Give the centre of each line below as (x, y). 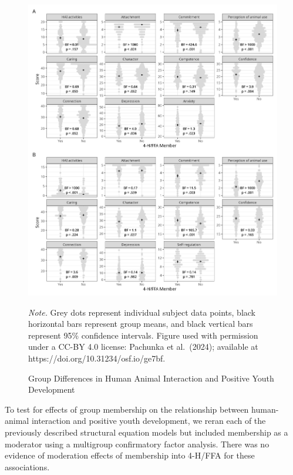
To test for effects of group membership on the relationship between (127, 409)
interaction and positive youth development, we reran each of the (149, 421)
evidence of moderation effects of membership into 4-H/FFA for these (130, 455)
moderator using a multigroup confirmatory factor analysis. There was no (137, 444)
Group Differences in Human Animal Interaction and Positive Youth (151, 378)
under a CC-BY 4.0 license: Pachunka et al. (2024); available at (143, 347)
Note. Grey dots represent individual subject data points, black (142, 312)
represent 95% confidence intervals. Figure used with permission (143, 335)
